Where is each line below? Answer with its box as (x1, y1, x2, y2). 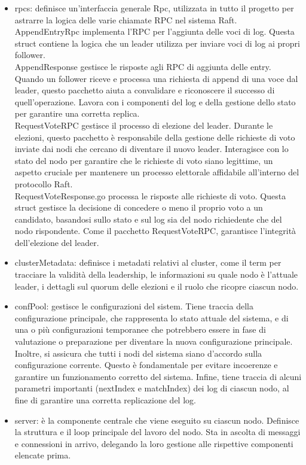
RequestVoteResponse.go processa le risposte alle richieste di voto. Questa (14, 189, 286, 202)
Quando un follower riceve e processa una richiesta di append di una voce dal (14, 72, 298, 84)
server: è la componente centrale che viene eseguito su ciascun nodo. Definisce (14, 414, 299, 426)
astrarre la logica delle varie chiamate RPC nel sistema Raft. (14, 13, 237, 26)
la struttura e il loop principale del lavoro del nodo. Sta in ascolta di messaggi (14, 426, 301, 438)
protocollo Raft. (14, 177, 73, 190)
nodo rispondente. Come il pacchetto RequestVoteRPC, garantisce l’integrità (14, 224, 296, 237)
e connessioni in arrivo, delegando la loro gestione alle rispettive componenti (14, 437, 293, 449)
